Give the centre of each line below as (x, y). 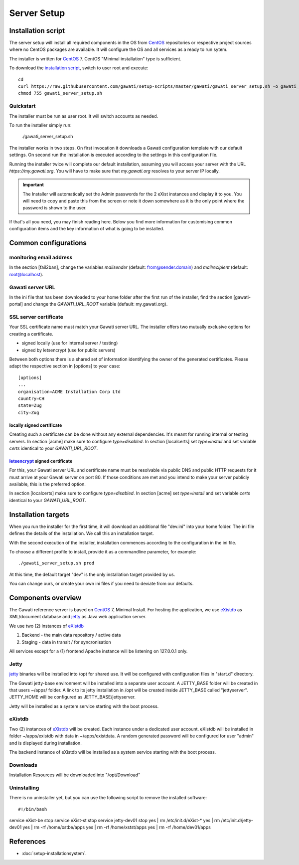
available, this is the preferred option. (47, 484)
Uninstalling (24, 788)
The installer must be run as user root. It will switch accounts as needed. (84, 116)
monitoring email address (41, 258)
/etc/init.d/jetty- (237, 821)
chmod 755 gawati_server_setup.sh (60, 93)
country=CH (31, 398)
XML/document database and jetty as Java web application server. (78, 617)
